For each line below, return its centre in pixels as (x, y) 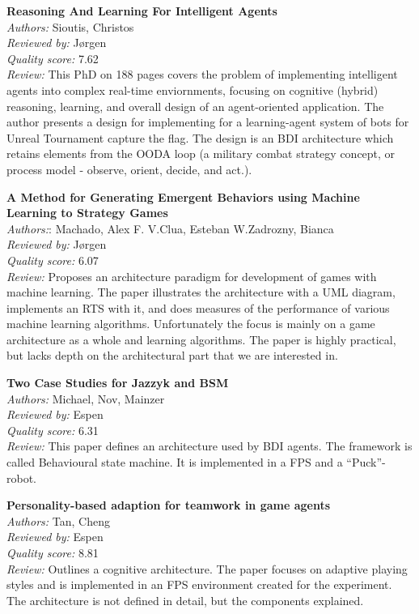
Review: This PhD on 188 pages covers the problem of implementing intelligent (202, 74)
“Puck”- (366, 462)
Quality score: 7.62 (53, 58)
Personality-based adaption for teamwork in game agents (169, 505)
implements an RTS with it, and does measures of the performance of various (198, 307)
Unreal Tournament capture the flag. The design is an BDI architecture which (200, 137)
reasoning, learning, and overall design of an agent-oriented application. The (195, 106)
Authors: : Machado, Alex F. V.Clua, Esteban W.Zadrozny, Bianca (170, 228)
